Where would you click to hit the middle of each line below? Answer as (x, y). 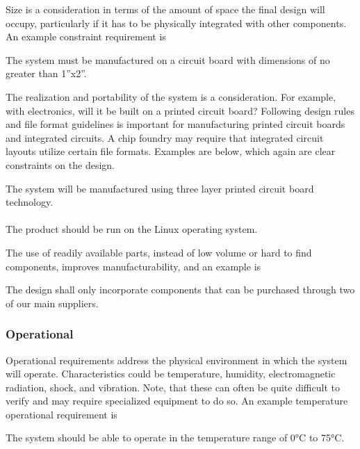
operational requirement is (62, 414)
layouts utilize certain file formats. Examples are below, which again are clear (171, 151)
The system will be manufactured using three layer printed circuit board (160, 188)
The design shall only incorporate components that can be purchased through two (180, 289)
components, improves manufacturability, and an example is (133, 266)
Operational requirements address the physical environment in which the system (177, 360)
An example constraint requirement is (86, 36)
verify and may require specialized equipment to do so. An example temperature (177, 401)
